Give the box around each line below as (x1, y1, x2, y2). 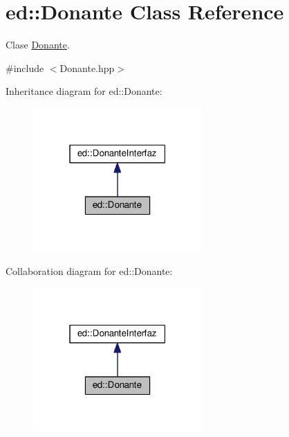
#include (6, 60, 44, 75)
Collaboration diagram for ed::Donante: (6, 264, 173, 278)
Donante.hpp (59, 60, 115, 75)
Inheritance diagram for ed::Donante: (6, 84, 162, 98)
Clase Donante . (6, 37, 70, 52)
